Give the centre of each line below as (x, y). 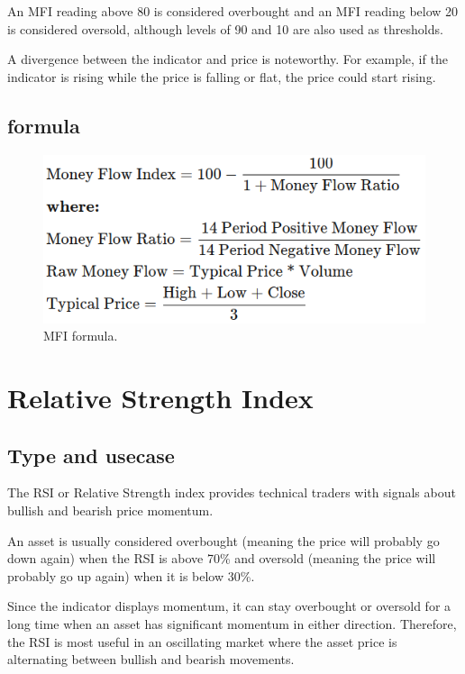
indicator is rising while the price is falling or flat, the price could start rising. (222, 76)
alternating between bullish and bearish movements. (151, 659)
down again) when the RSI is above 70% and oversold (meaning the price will (222, 558)
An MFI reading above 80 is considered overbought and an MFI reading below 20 (233, 11)
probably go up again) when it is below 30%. (131, 575)
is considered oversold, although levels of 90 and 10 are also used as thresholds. (225, 28)
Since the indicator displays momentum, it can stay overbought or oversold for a (229, 606)
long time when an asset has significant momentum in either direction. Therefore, (232, 623)
